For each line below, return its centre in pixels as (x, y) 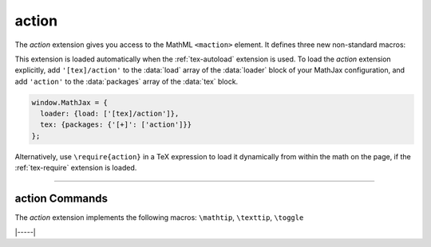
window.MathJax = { (69, 102)
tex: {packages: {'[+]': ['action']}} (116, 125)
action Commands (61, 199)
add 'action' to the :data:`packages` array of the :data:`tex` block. (127, 81)
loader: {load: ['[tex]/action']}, (110, 114)
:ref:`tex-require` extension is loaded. (76, 168)
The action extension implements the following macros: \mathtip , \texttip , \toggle (159, 218)
